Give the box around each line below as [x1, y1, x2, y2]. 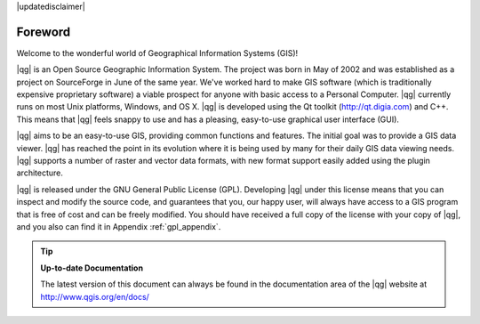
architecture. [16, 167, 64, 178]
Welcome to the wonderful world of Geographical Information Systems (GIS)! [16, 47, 299, 58]
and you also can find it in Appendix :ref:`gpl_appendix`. [16, 221, 221, 231]
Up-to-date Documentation [40, 263, 144, 273]
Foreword [16, 24, 71, 39]
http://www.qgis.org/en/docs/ [40, 291, 150, 302]
